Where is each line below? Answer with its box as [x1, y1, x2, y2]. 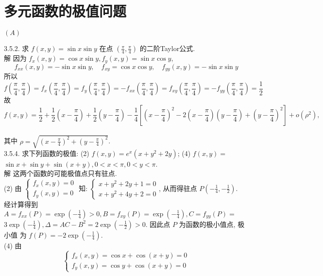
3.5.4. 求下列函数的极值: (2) [4, 148, 89, 158]
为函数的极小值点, [179, 219, 236, 229]
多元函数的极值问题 [4, 1, 127, 21]
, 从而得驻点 [159, 183, 197, 193]
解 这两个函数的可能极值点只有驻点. [4, 168, 117, 178]
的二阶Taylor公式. [139, 43, 195, 53]
